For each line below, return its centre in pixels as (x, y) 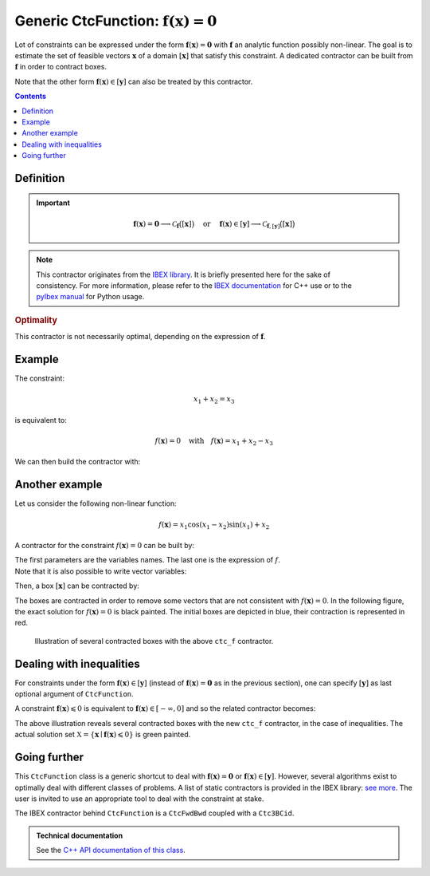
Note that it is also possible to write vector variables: (101, 571)
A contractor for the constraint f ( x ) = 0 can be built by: (105, 546)
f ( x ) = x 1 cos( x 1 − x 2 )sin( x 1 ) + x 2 (214, 525)
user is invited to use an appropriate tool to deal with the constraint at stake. (139, 799)
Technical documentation (80, 835)
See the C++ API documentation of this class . (111, 850)
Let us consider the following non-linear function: (96, 503)
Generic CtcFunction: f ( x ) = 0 (116, 21)
